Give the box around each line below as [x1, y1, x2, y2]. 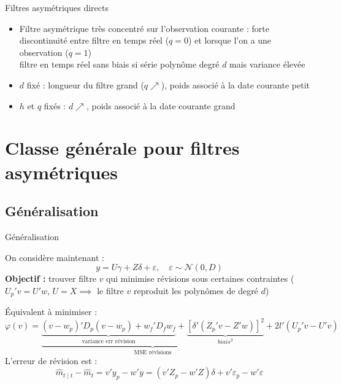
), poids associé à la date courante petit [161, 78, 310, 91]
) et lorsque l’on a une [188, 34, 272, 47]
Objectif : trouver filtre [5, 272, 96, 285]
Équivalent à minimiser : [5, 305, 98, 318]
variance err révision [82, 338, 136, 345]
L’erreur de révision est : [5, 354, 98, 367]
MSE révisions [134, 349, 172, 356]
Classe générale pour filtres [5, 135, 240, 160]
